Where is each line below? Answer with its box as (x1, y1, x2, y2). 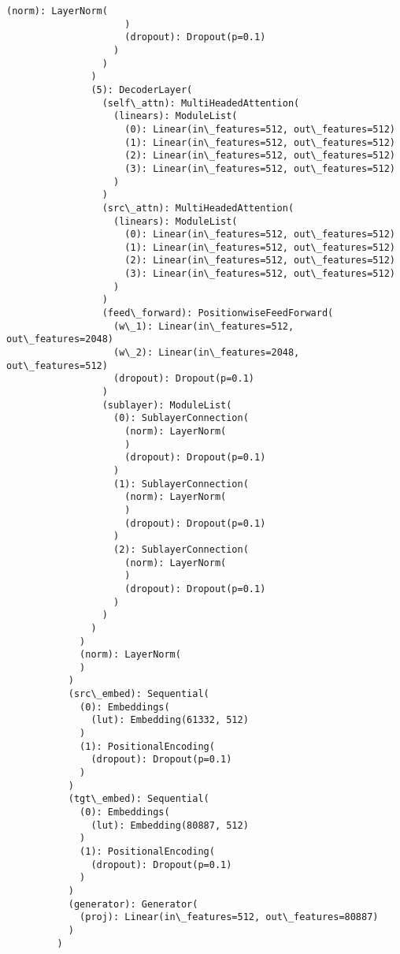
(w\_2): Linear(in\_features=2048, (113, 347, 300, 359)
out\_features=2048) (6, 334, 114, 345)
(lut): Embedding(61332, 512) (91, 714, 249, 726)
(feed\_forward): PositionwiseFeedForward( (102, 307, 334, 319)
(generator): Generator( (68, 898, 198, 910)
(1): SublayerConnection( (113, 478, 249, 490)
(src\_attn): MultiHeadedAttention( (102, 202, 294, 214)
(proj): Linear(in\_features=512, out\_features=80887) (80, 911, 379, 923)
